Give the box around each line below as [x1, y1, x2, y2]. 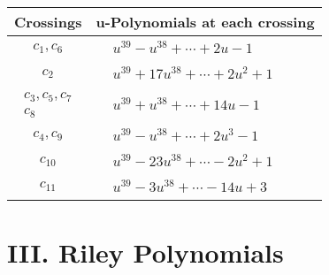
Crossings [14, 11, 82, 32]
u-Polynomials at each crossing [96, 11, 315, 32]
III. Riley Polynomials [7, 234, 284, 271]
